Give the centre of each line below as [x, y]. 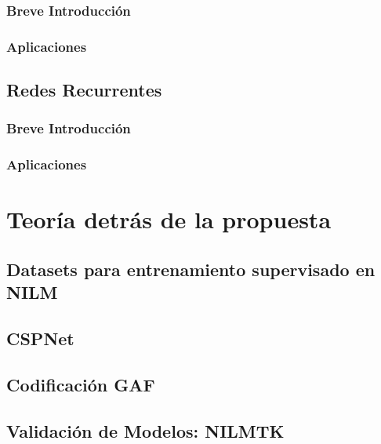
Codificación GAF [81, 384]
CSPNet [40, 338]
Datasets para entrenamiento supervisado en [191, 269]
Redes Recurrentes [84, 90]
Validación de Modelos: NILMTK [145, 430]
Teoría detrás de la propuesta [169, 219]
